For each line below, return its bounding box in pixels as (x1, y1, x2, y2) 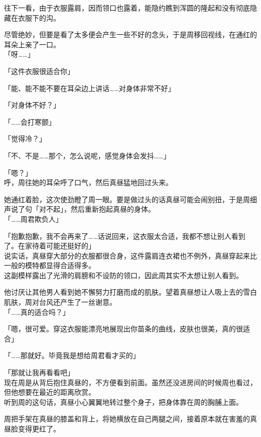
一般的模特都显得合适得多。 (4, 260, 95, 271)
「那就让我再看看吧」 (4, 367, 74, 378)
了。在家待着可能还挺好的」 (4, 240, 95, 251)
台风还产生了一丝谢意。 (39, 297, 116, 307)
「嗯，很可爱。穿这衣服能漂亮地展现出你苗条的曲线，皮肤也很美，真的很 (4, 323, 243, 334)
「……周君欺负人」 (4, 213, 63, 224)
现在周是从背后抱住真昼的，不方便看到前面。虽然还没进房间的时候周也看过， (4, 377, 257, 387)
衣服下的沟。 (18, 12, 60, 23)
